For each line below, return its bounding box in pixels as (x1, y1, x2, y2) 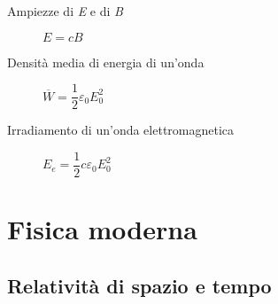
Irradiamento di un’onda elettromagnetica (7, 121, 235, 139)
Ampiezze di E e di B (7, 2, 123, 19)
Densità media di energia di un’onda (7, 52, 205, 71)
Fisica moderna (7, 211, 197, 247)
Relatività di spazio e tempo (7, 271, 272, 299)
